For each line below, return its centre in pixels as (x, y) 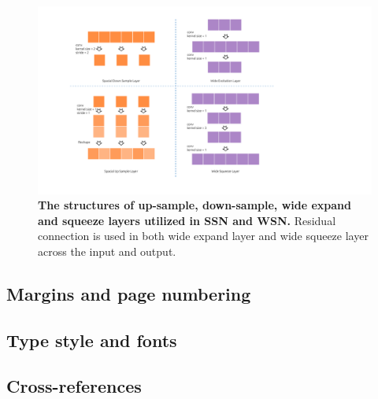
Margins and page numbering (129, 293)
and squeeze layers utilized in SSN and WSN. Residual (187, 220)
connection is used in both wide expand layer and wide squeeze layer (203, 236)
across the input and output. (107, 251)
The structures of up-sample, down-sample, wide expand (195, 205)
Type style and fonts (92, 340)
